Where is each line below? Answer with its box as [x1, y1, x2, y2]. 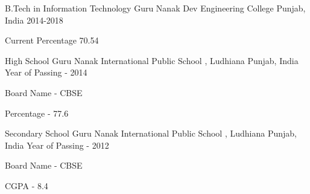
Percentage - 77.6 [5, 106, 69, 119]
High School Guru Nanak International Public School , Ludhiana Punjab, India [5, 54, 299, 66]
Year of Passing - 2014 [5, 66, 87, 79]
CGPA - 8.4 [5, 179, 48, 192]
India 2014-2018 [5, 13, 63, 26]
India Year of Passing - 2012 [5, 138, 109, 151]
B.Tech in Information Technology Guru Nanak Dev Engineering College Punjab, [5, 2, 306, 14]
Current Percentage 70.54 [5, 34, 99, 47]
